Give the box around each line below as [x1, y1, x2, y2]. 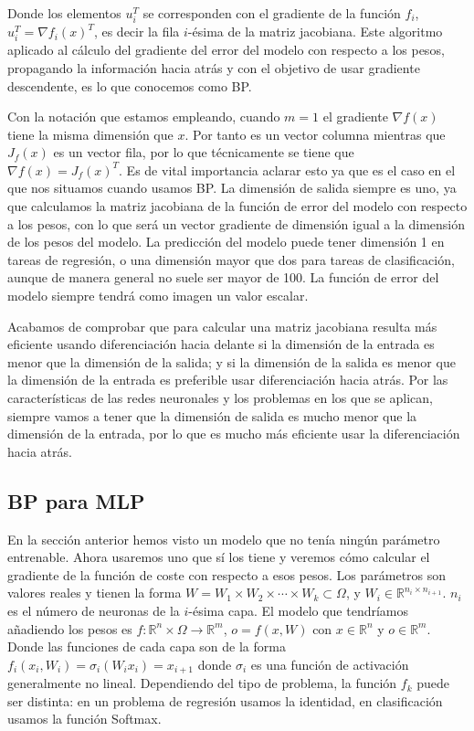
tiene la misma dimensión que [7, 124, 174, 143]
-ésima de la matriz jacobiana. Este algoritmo [187, 22, 443, 41]
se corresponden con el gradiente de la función [142, 4, 401, 22]
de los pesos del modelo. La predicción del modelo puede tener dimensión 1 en [7, 232, 445, 251]
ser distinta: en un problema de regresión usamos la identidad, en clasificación [7, 691, 443, 710]
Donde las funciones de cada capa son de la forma [7, 637, 286, 656]
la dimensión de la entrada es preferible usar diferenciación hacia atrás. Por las [7, 370, 448, 389]
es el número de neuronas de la [7, 600, 180, 620]
